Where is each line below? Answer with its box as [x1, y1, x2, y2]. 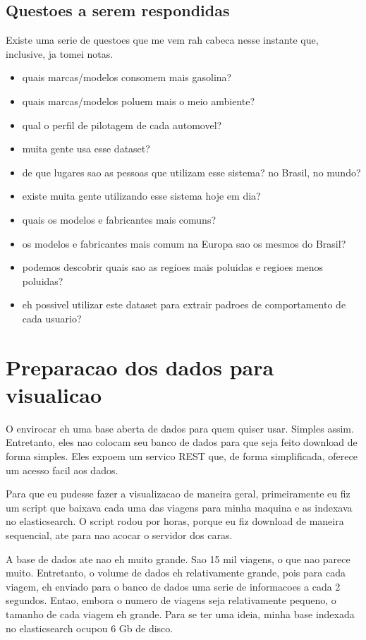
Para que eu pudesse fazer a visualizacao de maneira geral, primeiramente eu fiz [6, 486, 350, 501]
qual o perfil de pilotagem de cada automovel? [22, 117, 222, 132]
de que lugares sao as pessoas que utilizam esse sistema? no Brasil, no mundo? [22, 164, 361, 179]
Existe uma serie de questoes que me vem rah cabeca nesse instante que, [6, 32, 319, 47]
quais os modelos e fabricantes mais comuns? [22, 212, 216, 227]
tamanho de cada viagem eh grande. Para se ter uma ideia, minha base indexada [6, 606, 355, 621]
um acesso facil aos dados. [6, 462, 118, 477]
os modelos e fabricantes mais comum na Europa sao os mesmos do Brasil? [22, 236, 346, 250]
